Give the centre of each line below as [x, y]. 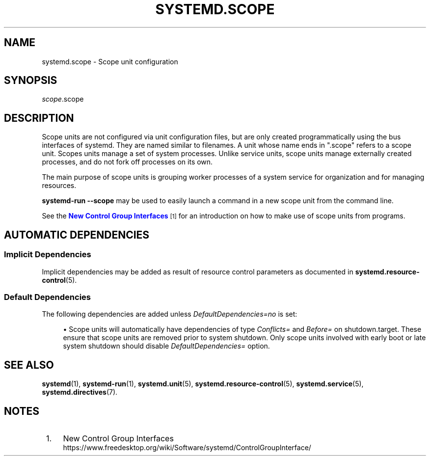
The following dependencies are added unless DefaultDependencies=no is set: [170, 314]
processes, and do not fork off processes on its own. [127, 162]
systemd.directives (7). [80, 392]
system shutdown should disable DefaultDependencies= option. [166, 346]
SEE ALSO [29, 365]
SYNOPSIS [31, 81]
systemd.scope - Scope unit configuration [110, 61]
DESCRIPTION [39, 118]
